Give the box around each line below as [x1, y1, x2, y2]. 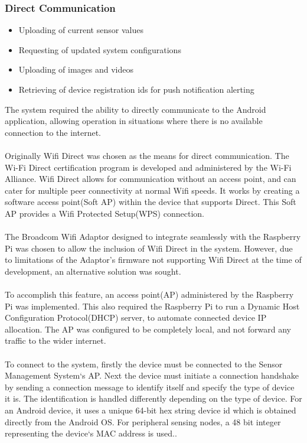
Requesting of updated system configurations [18, 43, 181, 56]
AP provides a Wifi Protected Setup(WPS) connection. [5, 207, 204, 219]
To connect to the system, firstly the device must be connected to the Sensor [5, 357, 283, 370]
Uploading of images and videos [18, 63, 134, 76]
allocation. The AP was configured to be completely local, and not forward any [5, 323, 291, 335]
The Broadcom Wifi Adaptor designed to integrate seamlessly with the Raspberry [5, 230, 301, 243]
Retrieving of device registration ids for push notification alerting [18, 83, 254, 95]
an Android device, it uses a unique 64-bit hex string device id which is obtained [5, 404, 296, 416]
